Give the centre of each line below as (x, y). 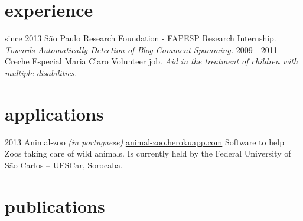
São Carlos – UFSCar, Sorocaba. (64, 165)
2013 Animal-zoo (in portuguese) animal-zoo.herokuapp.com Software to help (144, 142)
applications (54, 113)
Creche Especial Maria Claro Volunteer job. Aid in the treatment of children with (151, 61)
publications (55, 205)
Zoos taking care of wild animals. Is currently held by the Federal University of (148, 153)
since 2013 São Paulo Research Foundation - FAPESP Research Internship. (141, 38)
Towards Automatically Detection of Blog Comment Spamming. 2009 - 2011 (141, 49)
